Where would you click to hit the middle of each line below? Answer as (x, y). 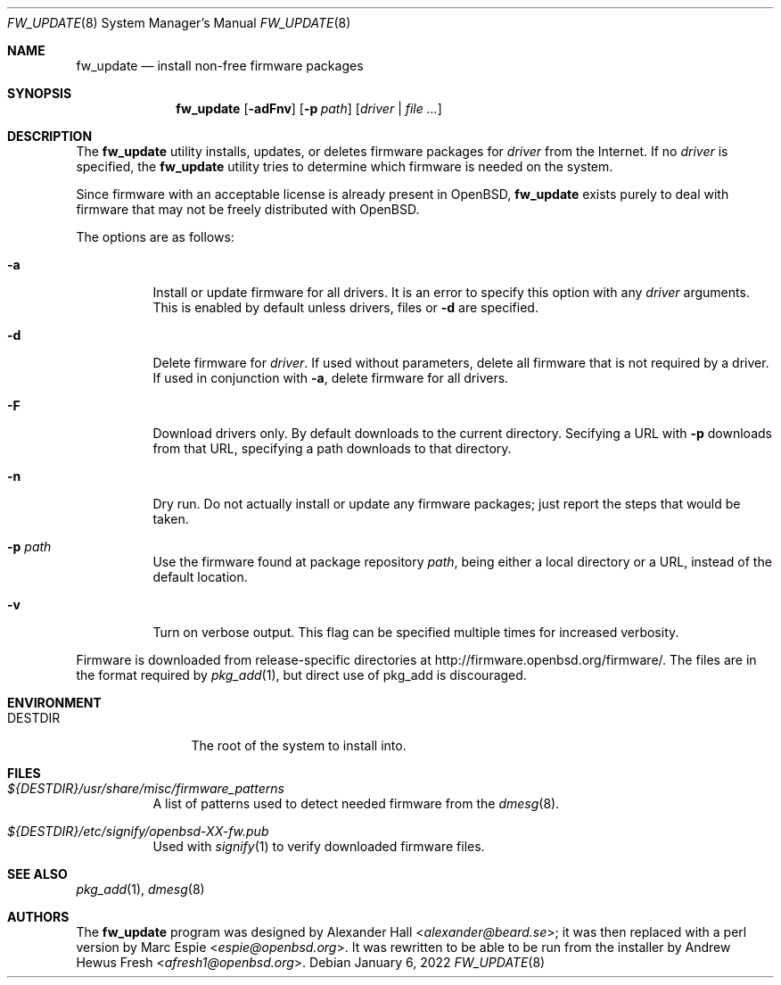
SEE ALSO (37, 874)
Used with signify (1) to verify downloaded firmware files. (319, 846)
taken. (171, 519)
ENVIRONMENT (54, 703)
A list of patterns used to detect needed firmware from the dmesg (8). (356, 803)
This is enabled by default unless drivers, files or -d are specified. (345, 307)
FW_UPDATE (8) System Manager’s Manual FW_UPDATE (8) (179, 23)
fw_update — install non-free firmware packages (220, 66)
